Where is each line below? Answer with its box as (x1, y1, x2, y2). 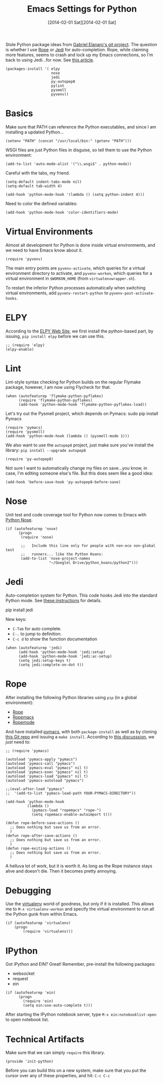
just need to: (5, 739, 31, 745)
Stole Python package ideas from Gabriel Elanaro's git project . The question (5, 41, 157, 47)
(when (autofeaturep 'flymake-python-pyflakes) (5, 394, 104, 398)
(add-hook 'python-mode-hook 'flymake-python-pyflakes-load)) (18, 402, 147, 407)
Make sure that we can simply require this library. (5, 1050, 105, 1055)
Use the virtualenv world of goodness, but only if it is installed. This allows (5, 901, 154, 907)
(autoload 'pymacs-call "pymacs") (5, 761, 76, 766)
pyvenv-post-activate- (109, 291, 155, 296)
